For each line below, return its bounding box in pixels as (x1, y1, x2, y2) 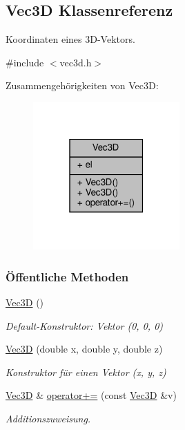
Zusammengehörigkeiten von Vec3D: (6, 78, 159, 93)
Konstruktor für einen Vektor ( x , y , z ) (6, 364, 166, 379)
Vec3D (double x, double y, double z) (6, 342, 163, 356)
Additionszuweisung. (6, 411, 91, 426)
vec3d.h (59, 55, 92, 69)
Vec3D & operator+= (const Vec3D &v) (6, 388, 177, 402)
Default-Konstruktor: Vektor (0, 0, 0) (6, 318, 164, 333)
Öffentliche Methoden (6, 268, 129, 285)
